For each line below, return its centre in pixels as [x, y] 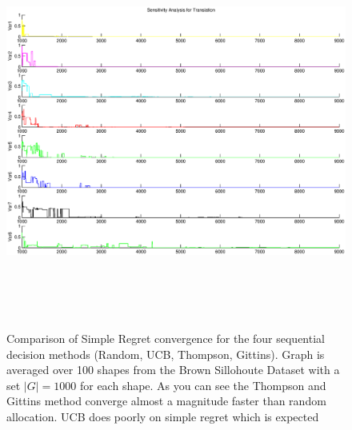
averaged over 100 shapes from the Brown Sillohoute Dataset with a [173, 370]
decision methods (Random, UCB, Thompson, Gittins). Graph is [166, 354]
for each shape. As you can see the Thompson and [203, 385]
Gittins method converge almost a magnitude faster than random [166, 401]
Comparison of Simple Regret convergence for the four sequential [166, 338]
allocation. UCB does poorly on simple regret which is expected [163, 416]
